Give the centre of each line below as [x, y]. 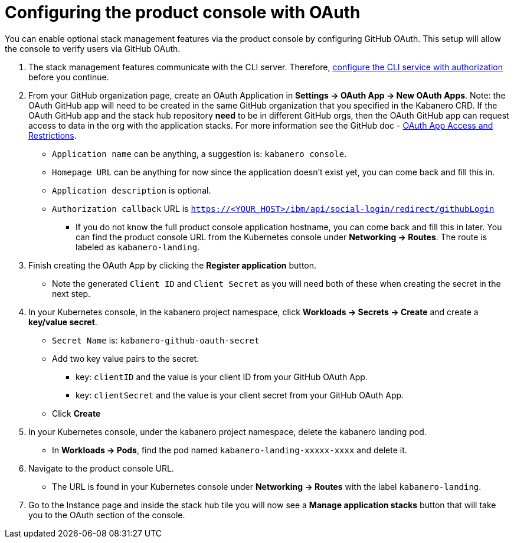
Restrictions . [53, 135]
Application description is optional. [132, 190]
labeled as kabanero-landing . [138, 247]
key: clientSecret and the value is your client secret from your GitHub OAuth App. [240, 395]
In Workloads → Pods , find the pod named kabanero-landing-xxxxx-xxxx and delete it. [230, 450]
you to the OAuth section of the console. [107, 515]
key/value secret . [63, 322]
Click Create [76, 413]
